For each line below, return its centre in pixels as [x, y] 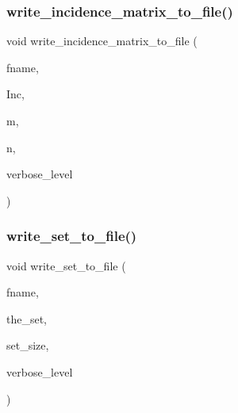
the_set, [27, 318]
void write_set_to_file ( [66, 265]
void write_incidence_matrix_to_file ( [102, 41]
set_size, [28, 345]
